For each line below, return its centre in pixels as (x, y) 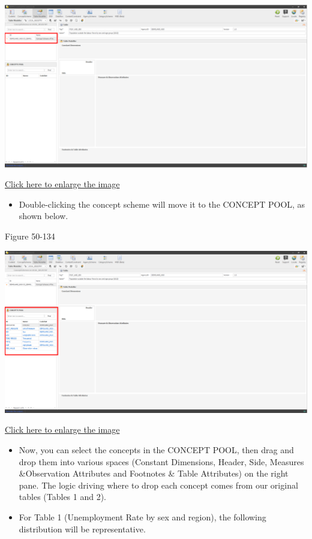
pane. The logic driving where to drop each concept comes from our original (158, 485)
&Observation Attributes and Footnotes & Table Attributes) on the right (154, 473)
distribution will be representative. (82, 528)
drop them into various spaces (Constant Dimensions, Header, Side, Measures (161, 461)
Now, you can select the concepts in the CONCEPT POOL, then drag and (156, 450)
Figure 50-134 (30, 236)
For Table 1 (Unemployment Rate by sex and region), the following (142, 517)
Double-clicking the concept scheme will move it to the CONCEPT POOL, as (162, 204)
